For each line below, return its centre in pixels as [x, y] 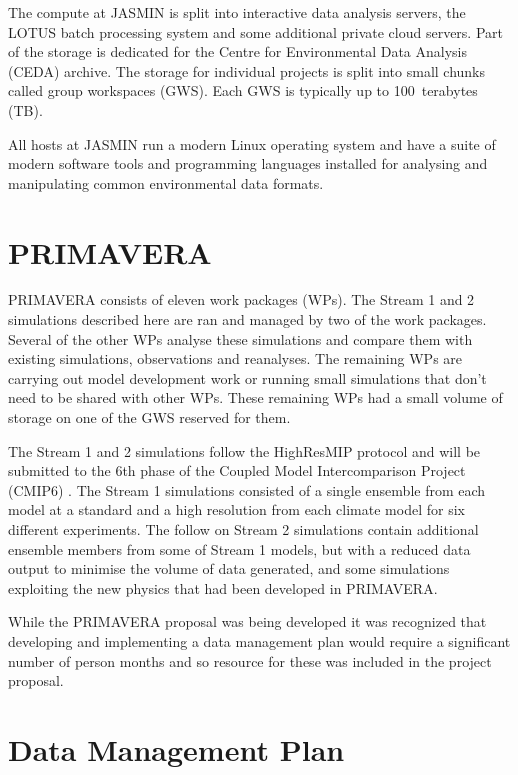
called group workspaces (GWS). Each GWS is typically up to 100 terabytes [243, 90]
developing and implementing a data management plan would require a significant [259, 640]
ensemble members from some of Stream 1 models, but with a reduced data [239, 548]
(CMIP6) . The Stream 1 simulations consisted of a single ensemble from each [247, 489]
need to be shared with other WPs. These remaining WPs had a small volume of [255, 397]
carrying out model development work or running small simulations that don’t [247, 377]
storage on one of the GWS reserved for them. [149, 417]
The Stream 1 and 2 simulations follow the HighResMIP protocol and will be [244, 450]
